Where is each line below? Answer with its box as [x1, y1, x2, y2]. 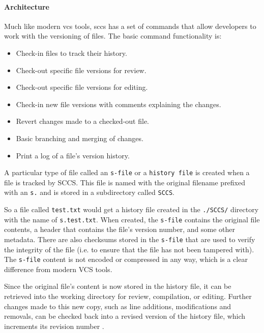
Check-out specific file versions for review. [16, 64, 146, 75]
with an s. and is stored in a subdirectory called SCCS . [4, 187, 175, 197]
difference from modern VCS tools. [4, 263, 112, 274]
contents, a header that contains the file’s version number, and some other [4, 224, 235, 235]
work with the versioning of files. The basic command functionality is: [4, 30, 222, 41]
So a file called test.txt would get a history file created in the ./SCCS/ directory [4, 204, 259, 215]
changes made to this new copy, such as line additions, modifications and [4, 301, 231, 311]
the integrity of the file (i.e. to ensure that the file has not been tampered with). [4, 244, 254, 254]
